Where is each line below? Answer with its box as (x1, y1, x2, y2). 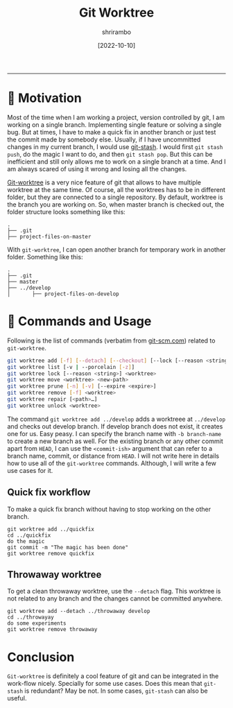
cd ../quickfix (7, 532, 51, 539)
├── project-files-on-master (7, 233, 92, 240)
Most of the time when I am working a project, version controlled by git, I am (7, 113, 225, 121)
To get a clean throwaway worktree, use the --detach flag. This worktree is (7, 587, 221, 596)
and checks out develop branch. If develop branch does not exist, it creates (7, 422, 223, 431)
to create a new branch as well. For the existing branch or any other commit (7, 437, 223, 445)
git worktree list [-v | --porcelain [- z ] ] (7, 363, 135, 370)
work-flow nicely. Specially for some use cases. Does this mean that (7, 680, 202, 688)
